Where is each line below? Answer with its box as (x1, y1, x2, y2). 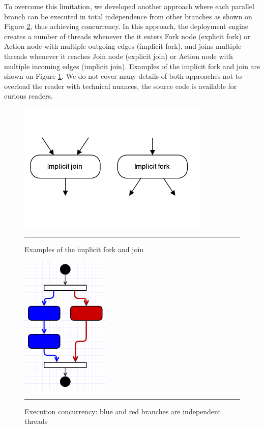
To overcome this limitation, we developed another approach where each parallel (4, 1, 254, 11)
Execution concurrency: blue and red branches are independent (24, 406, 221, 416)
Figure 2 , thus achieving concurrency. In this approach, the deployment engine (4, 21, 249, 32)
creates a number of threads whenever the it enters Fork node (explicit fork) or (4, 30, 250, 41)
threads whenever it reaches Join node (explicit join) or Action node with (4, 50, 233, 61)
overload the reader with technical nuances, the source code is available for (4, 80, 237, 91)
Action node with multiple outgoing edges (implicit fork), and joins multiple (4, 41, 242, 51)
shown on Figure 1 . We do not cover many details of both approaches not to (4, 71, 242, 81)
